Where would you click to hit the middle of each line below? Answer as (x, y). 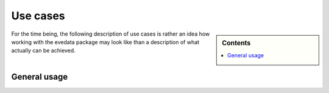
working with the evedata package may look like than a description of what (105, 42)
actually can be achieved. (43, 51)
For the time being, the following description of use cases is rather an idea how (111, 34)
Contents (236, 43)
